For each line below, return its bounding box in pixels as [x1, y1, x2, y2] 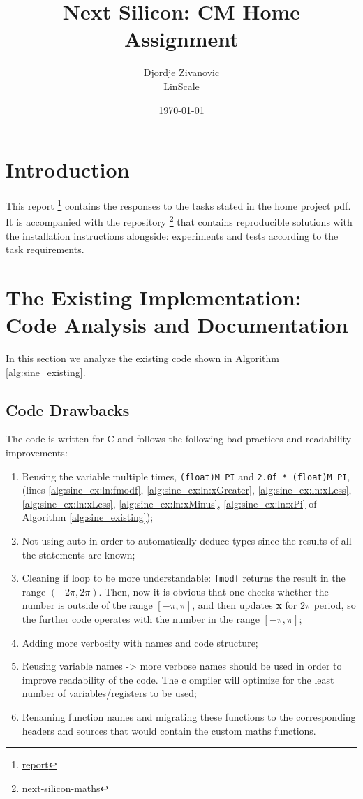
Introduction [6, 155, 130, 184]
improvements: [6, 445, 68, 460]
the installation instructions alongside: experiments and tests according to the [6, 228, 339, 243]
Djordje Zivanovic [143, 65, 220, 80]
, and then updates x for [192, 598, 297, 612]
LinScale [163, 78, 200, 93]
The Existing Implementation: [6, 282, 302, 311]
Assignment [124, 24, 239, 53]
